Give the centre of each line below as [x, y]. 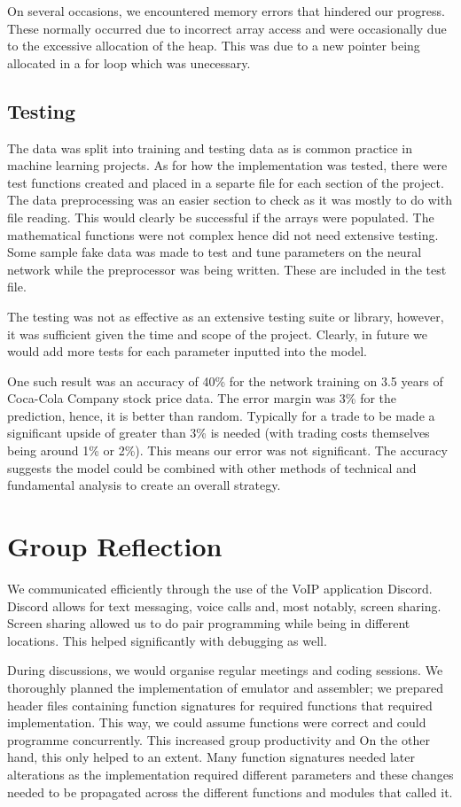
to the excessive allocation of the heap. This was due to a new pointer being [214, 46]
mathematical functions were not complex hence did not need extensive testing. [223, 234]
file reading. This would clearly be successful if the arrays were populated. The [221, 217]
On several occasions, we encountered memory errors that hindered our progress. [226, 11]
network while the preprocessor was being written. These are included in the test [227, 269]
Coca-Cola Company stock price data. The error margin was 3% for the [202, 398]
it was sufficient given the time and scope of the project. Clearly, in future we [217, 334]
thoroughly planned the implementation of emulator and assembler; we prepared [225, 687]
